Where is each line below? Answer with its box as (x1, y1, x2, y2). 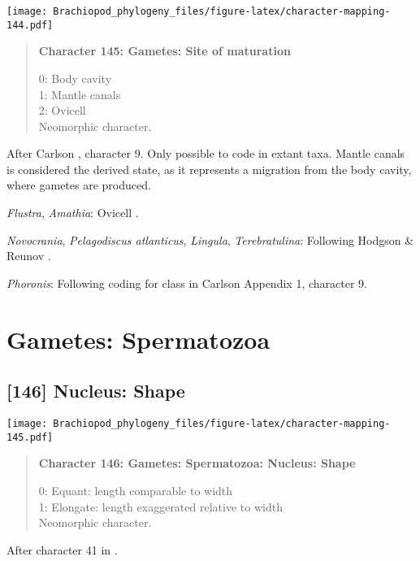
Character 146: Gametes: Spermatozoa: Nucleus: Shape (38, 454, 356, 472)
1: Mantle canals (38, 85, 121, 102)
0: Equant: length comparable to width (38, 481, 233, 498)
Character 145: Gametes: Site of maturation (38, 42, 291, 59)
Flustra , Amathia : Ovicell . (6, 204, 139, 221)
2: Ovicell (38, 102, 86, 119)
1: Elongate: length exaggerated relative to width (38, 498, 283, 515)
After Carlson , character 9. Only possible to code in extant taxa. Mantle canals (6, 145, 405, 162)
